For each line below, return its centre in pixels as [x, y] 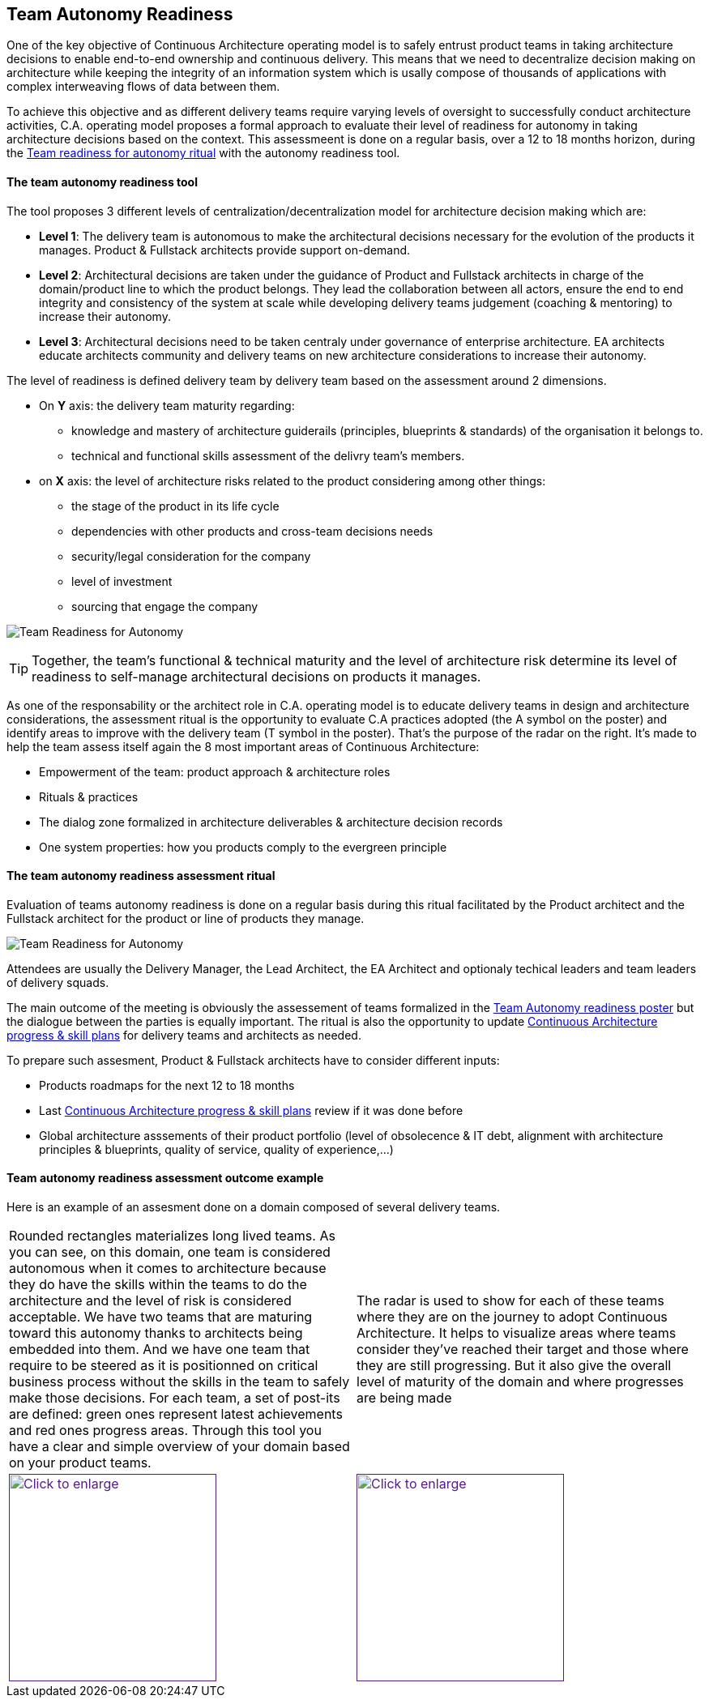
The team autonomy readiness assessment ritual [141, 876]
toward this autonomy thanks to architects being [156, 1333]
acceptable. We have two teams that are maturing [161, 1317]
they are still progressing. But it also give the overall [514, 1366]
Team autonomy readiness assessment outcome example [165, 1178]
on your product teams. [80, 1463]
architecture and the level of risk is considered [150, 1301]
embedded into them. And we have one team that [160, 1350]
